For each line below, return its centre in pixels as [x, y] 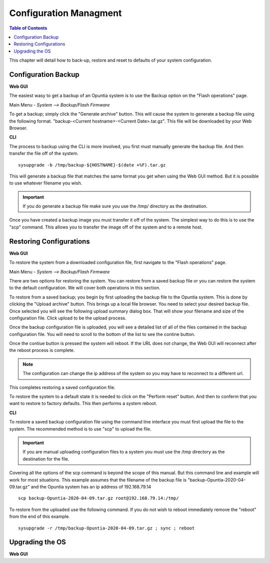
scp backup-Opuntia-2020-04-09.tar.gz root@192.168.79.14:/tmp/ [99, 498]
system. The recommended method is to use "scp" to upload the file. [80, 429]
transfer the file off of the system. [44, 153]
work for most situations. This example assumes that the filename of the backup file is [98, 479]
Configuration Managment [65, 13]
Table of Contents [28, 28]
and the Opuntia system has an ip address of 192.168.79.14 [91, 486]
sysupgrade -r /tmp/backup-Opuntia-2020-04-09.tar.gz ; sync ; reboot [106, 528]
